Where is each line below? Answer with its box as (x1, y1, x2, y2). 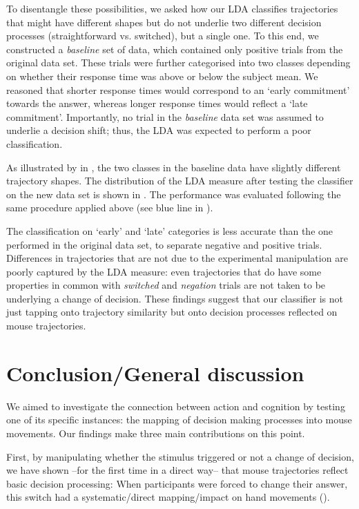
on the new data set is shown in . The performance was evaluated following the (6, 186, 341, 201)
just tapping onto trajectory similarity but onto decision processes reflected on (6, 305, 338, 319)
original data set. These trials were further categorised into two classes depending (6, 55, 351, 70)
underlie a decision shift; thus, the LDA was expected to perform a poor (6, 123, 311, 137)
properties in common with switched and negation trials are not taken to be (6, 278, 326, 292)
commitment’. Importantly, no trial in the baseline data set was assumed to (6, 109, 324, 124)
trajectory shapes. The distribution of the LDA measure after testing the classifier (6, 173, 353, 188)
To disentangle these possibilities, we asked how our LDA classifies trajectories (6, 1, 338, 15)
